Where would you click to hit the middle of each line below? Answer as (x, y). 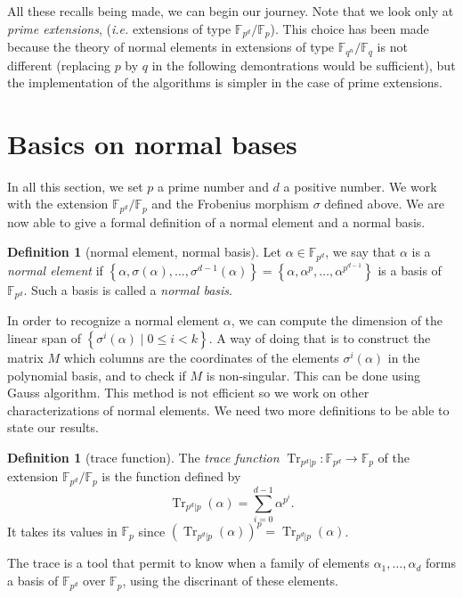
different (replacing (59, 65)
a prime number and (213, 186)
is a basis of (410, 270)
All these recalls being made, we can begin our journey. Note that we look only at (231, 11)
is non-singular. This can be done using (313, 375)
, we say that (361, 252)
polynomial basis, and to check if (97, 375)
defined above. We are (384, 204)
